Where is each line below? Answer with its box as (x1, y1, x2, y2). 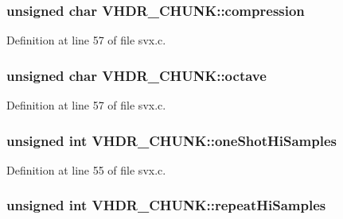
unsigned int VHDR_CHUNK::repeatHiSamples (6, 195, 326, 215)
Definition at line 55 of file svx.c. (6, 161, 166, 178)
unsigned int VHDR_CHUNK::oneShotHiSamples (6, 130, 337, 150)
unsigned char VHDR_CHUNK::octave (6, 65, 267, 85)
